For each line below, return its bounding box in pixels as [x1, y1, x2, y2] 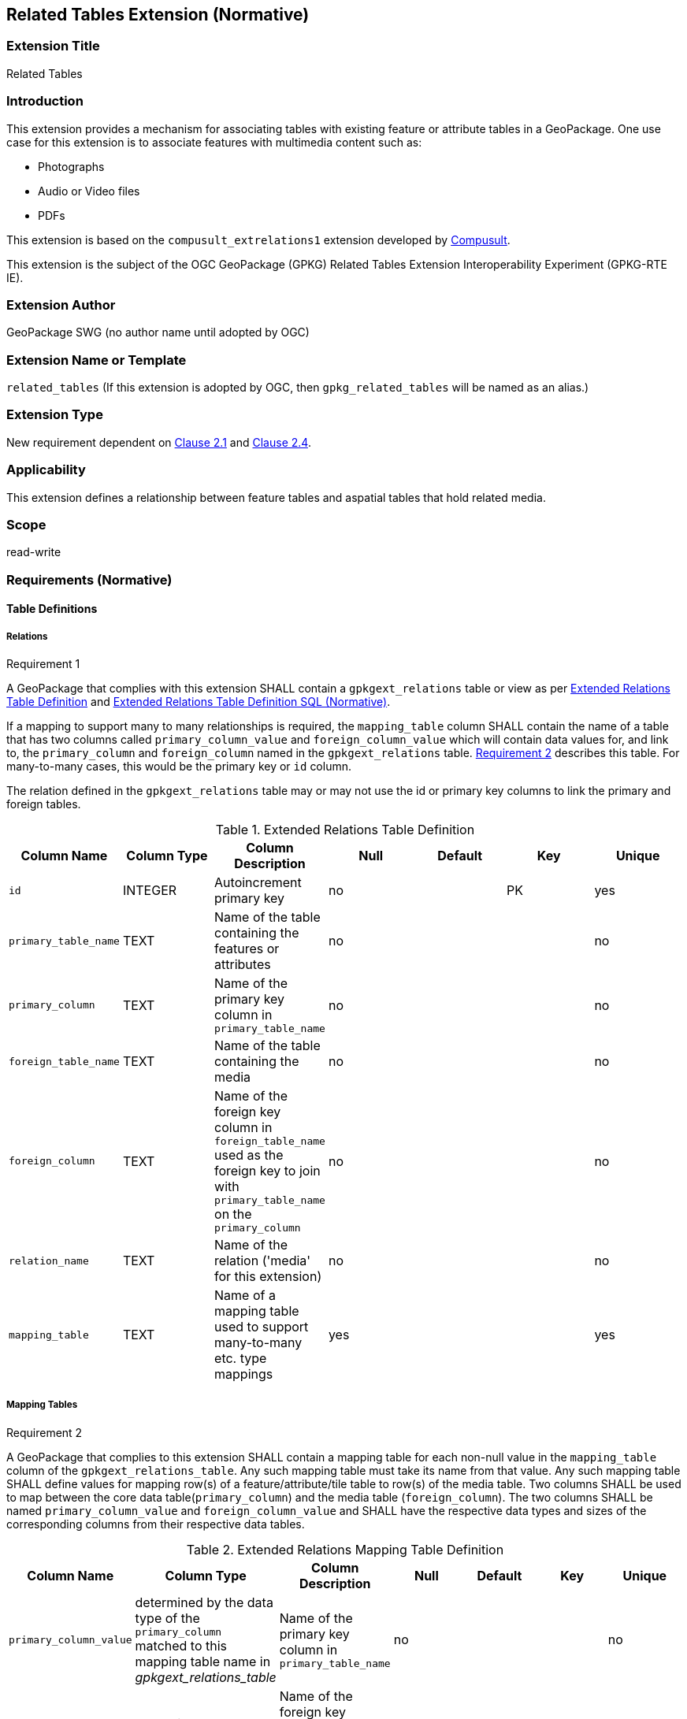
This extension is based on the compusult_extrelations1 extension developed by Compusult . [6, 232, 511, 247]
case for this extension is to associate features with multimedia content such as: [6, 135, 422, 149]
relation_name [9, 1254, 89, 1267]
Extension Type [6, 407, 103, 423]
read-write [6, 545, 61, 559]
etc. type [214, 1350, 267, 1367]
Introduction [6, 93, 84, 110]
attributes [214, 956, 271, 973]
